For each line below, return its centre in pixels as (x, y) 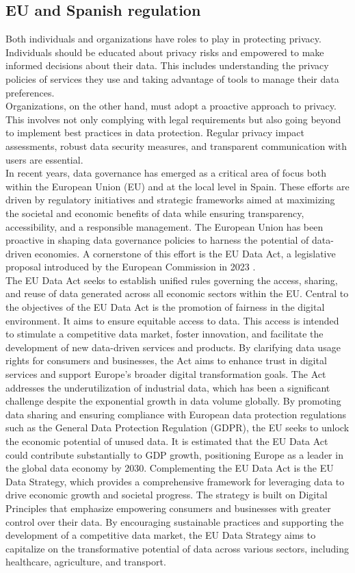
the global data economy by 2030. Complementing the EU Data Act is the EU (170, 468)
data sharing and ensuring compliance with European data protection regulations (176, 414)
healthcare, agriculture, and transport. (86, 562)
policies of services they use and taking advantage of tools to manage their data (172, 78)
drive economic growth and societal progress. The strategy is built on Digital (167, 495)
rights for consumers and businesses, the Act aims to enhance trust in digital (166, 360)
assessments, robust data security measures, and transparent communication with (176, 145)
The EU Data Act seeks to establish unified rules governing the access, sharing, (172, 280)
